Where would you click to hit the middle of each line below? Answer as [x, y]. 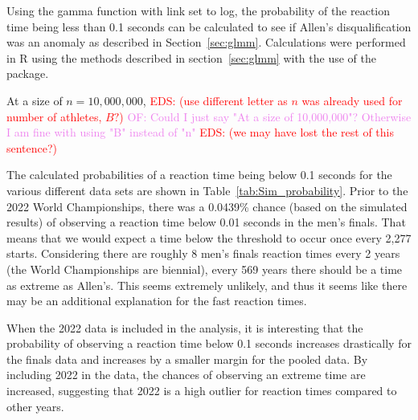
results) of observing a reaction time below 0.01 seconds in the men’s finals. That [206, 222]
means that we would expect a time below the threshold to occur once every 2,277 [209, 237]
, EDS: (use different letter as [215, 100]
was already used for [352, 100]
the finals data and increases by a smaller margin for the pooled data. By [187, 359]
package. [28, 73]
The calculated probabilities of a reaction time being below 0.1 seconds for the [199, 175]
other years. [35, 406]
